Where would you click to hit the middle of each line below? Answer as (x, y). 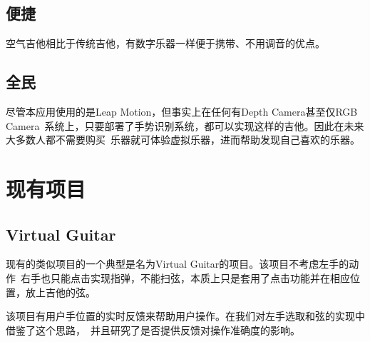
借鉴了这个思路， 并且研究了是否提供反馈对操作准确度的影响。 (153, 330)
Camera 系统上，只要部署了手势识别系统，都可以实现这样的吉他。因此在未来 (185, 125)
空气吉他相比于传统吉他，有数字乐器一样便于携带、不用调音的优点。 (165, 43)
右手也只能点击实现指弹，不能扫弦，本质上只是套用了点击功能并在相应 (185, 277)
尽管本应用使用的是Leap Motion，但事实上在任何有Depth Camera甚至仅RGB (182, 111)
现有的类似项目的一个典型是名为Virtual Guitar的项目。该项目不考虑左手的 (178, 264)
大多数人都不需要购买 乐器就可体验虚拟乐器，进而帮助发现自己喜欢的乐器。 (183, 140)
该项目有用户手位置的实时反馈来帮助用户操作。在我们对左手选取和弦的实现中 (185, 316)
